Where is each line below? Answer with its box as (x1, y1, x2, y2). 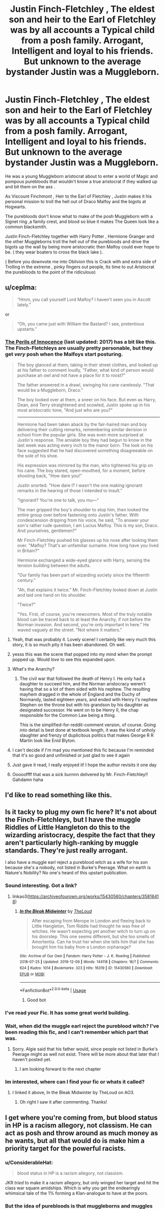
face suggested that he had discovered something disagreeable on (17, 448, 153, 454)
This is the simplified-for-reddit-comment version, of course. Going (19, 722, 156, 728)
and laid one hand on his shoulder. (17, 592, 87, 598)
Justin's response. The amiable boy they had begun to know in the (17, 437, 152, 443)
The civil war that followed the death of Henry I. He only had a (19, 676, 145, 681)
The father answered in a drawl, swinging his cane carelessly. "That (17, 382, 155, 388)
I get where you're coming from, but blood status (5, 1113, 158, 1122)
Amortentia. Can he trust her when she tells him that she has (31, 938, 155, 945)
